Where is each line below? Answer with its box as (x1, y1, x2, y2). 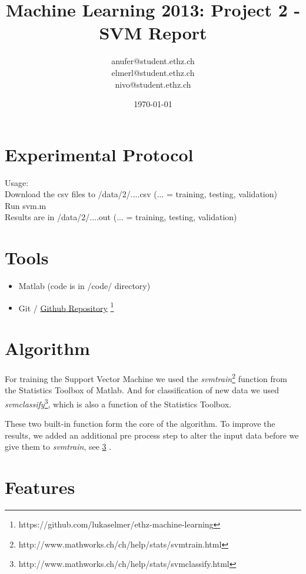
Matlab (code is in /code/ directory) (18, 280, 151, 292)
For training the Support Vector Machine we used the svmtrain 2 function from (5, 371, 287, 384)
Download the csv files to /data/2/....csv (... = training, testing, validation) (5, 188, 277, 200)
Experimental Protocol (5, 142, 194, 166)
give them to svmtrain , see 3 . (5, 440, 112, 453)
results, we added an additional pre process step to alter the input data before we (5, 429, 299, 441)
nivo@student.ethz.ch (115, 78, 191, 90)
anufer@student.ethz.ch (111, 55, 195, 67)
